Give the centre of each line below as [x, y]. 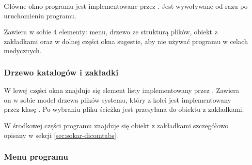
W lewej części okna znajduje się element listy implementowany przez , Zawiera [122, 90]
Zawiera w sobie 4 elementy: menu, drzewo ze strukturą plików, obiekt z [111, 32]
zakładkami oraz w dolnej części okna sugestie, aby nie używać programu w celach [126, 41]
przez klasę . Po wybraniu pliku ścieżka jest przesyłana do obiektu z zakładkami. [124, 109]
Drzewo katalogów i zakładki [61, 72]
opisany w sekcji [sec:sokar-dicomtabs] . [61, 135]
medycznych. [23, 51]
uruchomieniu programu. [40, 15]
